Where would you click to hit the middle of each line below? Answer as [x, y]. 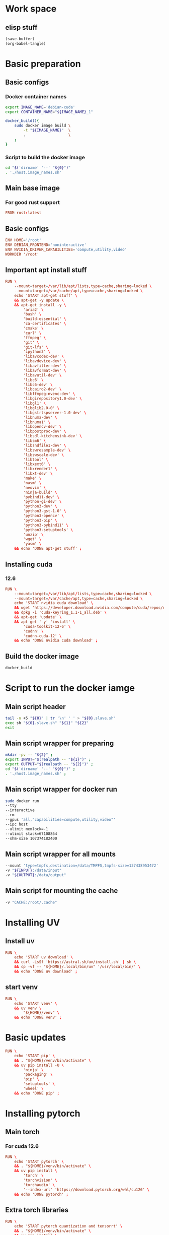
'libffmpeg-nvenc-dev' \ [49, 394]
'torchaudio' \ [39, 1185]
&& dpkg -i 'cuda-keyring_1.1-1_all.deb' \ [61, 613]
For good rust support [33, 202]
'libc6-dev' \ [38, 384]
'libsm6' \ [35, 441]
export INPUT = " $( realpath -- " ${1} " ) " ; [48, 760]
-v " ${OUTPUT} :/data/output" [36, 875]
